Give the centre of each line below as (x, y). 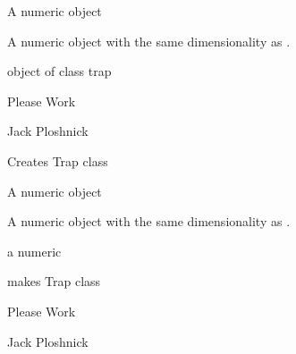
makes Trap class (54, 281)
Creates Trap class (58, 160)
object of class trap (59, 71)
